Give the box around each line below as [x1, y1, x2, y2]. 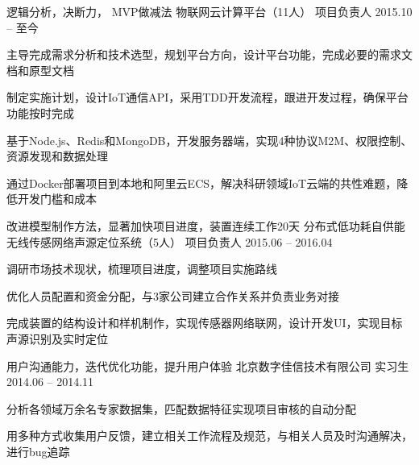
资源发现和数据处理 [6, 147, 108, 164]
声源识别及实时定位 [6, 330, 108, 347]
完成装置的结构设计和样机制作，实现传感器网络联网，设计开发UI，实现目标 [6, 314, 403, 331]
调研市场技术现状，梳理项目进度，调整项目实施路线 [6, 260, 277, 277]
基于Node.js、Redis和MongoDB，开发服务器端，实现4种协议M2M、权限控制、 [6, 131, 413, 148]
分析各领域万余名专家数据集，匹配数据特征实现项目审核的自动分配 [6, 400, 356, 417]
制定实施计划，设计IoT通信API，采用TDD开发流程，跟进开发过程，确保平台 [6, 89, 409, 106]
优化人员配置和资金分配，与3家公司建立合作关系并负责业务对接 [6, 287, 339, 304]
